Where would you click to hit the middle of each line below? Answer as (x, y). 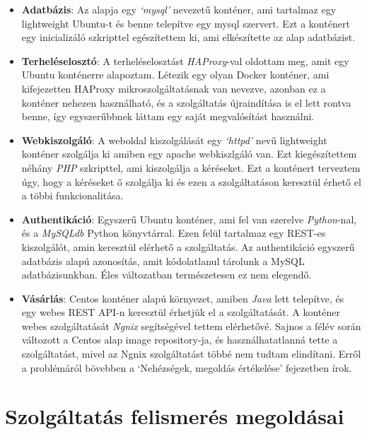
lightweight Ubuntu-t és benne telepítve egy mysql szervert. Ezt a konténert (186, 23)
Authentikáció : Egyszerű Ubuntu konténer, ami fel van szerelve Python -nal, (189, 219)
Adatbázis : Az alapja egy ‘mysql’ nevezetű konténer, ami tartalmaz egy (179, 9)
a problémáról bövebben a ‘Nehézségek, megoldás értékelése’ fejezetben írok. (187, 367)
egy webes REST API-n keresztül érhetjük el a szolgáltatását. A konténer (181, 312)
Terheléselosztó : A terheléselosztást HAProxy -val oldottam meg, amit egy (185, 60)
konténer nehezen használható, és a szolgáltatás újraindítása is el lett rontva (186, 102)
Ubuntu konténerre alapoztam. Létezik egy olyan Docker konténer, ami (175, 75)
